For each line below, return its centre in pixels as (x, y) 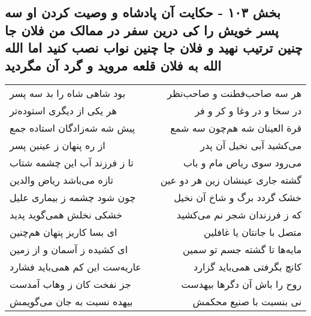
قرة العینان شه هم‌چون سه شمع (236, 128)
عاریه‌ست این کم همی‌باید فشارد (76, 267)
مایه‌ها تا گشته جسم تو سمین (242, 250)
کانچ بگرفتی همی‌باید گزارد (248, 267)
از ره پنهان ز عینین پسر (58, 145)
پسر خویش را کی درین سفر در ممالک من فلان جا (142, 30)
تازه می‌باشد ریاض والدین (61, 180)
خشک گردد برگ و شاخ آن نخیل (238, 197)
